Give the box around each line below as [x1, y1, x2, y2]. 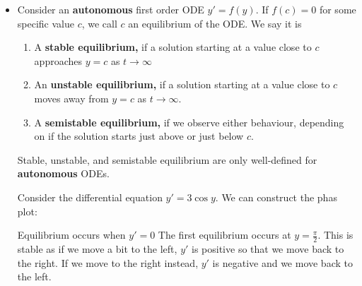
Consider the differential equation [17, 189, 163, 204]
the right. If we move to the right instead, [17, 255, 199, 270]
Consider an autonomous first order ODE [17, 2, 204, 16]
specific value [17, 16, 74, 30]
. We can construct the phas [215, 189, 337, 204]
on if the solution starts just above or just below [34, 129, 244, 143]
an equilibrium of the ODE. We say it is [128, 16, 302, 30]
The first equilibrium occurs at [158, 227, 291, 242]
